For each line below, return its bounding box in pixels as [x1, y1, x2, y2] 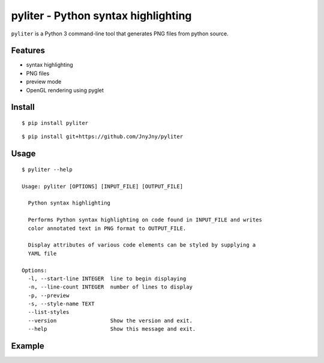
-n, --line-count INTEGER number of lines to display [28, 284, 193, 290]
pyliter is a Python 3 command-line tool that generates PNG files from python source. [11, 30, 229, 37]
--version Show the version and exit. [28, 317, 193, 324]
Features [11, 46, 45, 56]
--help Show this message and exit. [28, 326, 196, 332]
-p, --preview [28, 292, 70, 299]
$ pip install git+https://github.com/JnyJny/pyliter [22, 133, 183, 140]
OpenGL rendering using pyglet [26, 86, 104, 94]
